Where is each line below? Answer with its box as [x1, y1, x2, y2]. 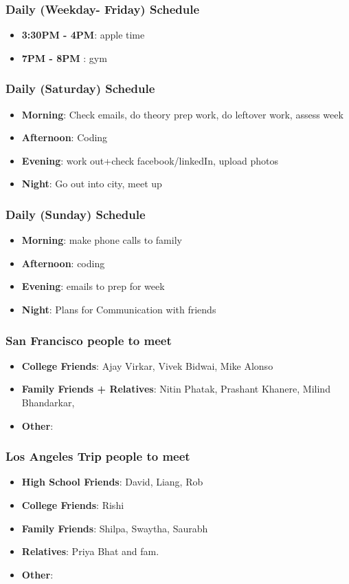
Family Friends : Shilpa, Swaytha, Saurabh [21, 521, 208, 535]
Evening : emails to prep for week [21, 279, 165, 293]
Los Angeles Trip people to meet [5, 448, 190, 465]
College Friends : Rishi [21, 498, 124, 512]
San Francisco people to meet [5, 331, 172, 348]
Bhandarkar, [21, 395, 75, 409]
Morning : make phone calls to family [21, 233, 182, 247]
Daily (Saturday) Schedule [5, 80, 155, 97]
